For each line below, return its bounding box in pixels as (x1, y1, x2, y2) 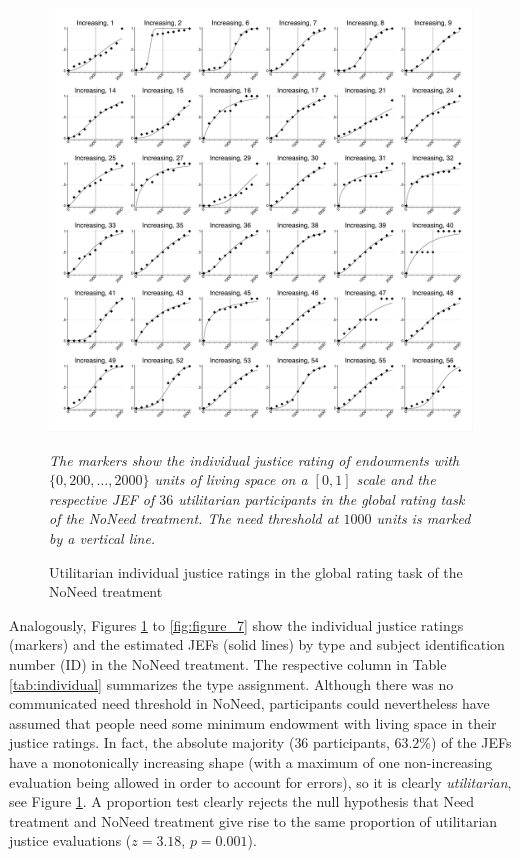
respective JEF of (49, 488, 155, 509)
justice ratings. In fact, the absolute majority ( (9, 732, 295, 753)
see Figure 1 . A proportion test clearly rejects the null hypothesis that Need (9, 791, 475, 812)
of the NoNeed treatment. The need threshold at (49, 508, 339, 529)
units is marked (376, 508, 471, 529)
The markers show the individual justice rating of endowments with (49, 449, 460, 470)
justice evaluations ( (9, 830, 132, 851)
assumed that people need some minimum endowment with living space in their (9, 712, 497, 733)
